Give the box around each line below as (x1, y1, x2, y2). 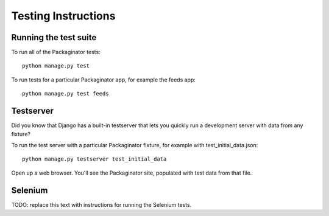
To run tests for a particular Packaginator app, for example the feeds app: (11, 76, 196, 83)
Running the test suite (11, 32, 97, 43)
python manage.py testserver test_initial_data (22, 156, 167, 162)
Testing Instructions (11, 9, 116, 23)
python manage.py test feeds (22, 90, 109, 97)
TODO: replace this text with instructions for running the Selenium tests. (11, 201, 192, 208)
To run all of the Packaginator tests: (11, 49, 101, 56)
